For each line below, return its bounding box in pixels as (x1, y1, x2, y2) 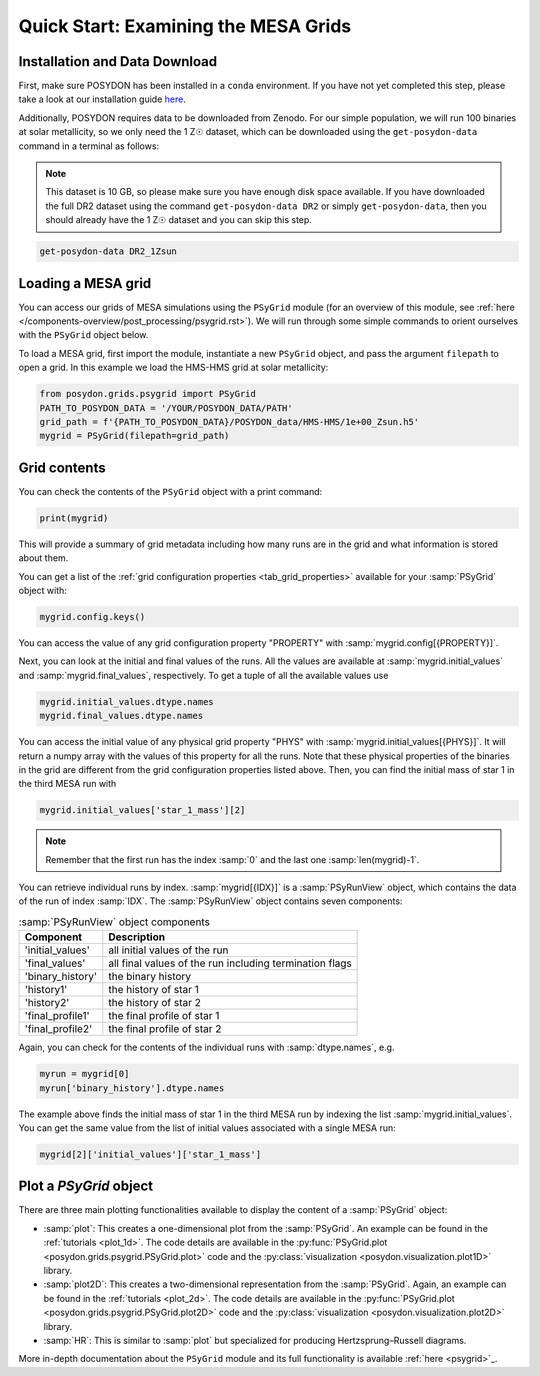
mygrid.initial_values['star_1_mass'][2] (39, 805, 246, 816)
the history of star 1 (108, 983, 199, 997)
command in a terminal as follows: (18, 140, 160, 152)
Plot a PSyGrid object (18, 1178, 154, 1195)
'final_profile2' (24, 1022, 93, 1036)
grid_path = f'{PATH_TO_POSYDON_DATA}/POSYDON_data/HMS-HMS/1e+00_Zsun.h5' (39, 416, 420, 427)
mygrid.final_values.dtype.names (39, 710, 204, 722)
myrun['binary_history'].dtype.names (39, 1082, 225, 1094)
